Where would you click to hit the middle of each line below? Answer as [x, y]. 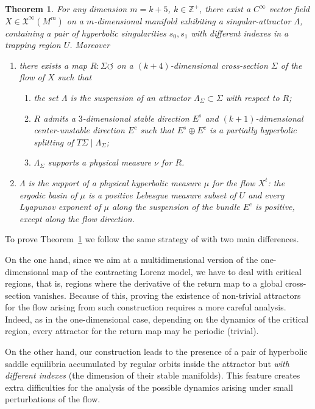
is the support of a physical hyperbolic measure [115, 182]
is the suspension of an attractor [130, 97]
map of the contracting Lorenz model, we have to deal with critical [177, 271]
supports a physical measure [100, 162]
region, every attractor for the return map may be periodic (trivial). [132, 331]
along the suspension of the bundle [176, 207]
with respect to [253, 97]
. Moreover [90, 45]
